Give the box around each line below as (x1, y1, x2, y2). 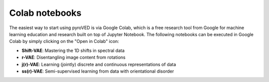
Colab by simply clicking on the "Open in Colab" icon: (9, 39, 120, 44)
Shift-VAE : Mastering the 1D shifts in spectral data (21, 47, 125, 53)
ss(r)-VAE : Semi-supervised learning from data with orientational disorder (21, 68, 174, 74)
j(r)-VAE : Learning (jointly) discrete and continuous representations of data (21, 61, 176, 67)
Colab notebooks (9, 7, 82, 18)
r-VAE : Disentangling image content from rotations (21, 54, 126, 60)
